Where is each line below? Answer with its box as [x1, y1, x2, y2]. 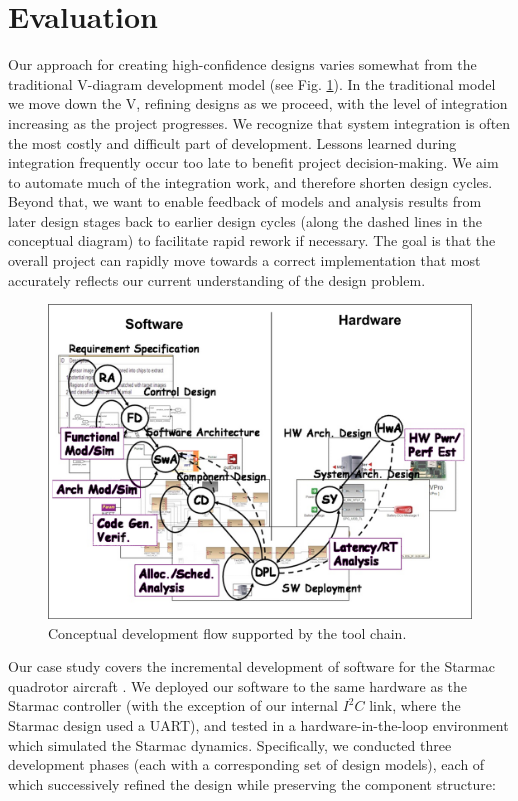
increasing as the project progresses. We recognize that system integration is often [8, 112, 511, 133]
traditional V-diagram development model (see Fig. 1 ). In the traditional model [8, 73, 496, 94]
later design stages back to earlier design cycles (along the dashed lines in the [8, 210, 482, 231]
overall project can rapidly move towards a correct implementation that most [8, 250, 481, 271]
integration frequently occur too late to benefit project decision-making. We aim [8, 152, 499, 173]
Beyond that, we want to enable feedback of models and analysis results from [8, 191, 482, 212]
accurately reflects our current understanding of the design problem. [8, 269, 426, 290]
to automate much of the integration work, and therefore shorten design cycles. [8, 171, 493, 192]
